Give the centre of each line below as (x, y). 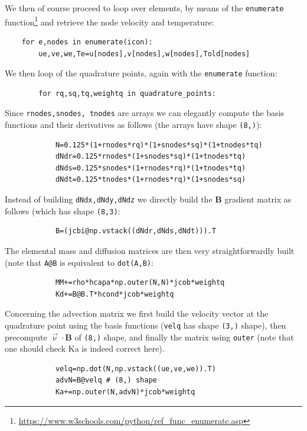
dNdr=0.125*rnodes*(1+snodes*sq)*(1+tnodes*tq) (151, 157)
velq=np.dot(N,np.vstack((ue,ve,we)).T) (135, 369)
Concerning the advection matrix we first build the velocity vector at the (137, 313)
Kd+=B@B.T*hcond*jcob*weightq (115, 294)
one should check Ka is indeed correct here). (85, 348)
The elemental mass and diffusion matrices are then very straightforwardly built (150, 250)
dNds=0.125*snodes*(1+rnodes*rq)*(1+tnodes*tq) (151, 168)
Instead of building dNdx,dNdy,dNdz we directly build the (109, 199)
